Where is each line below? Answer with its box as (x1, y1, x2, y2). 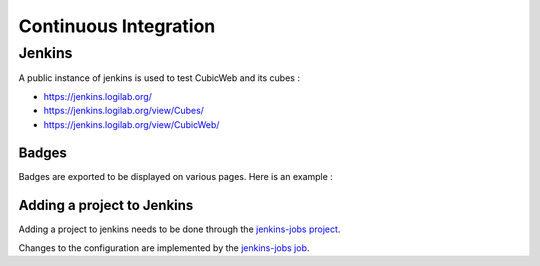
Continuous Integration (18, 15, 216, 37)
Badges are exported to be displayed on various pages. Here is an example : (18, 171, 334, 183)
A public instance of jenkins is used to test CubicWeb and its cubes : (18, 72, 300, 84)
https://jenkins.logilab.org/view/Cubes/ (43, 105, 205, 117)
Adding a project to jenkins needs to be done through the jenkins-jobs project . (18, 223, 341, 235)
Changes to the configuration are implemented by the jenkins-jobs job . (18, 241, 310, 254)
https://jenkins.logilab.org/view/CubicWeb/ (43, 118, 220, 130)
